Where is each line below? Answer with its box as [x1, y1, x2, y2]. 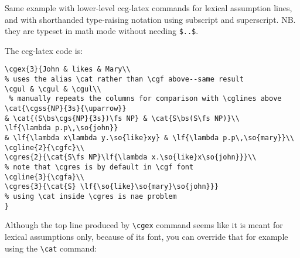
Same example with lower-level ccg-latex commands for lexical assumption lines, [5, 2, 292, 13]
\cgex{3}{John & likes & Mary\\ [5, 65, 131, 74]
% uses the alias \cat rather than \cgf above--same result [5, 75, 244, 84]
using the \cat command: [5, 242, 97, 254]
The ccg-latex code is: [5, 44, 83, 56]
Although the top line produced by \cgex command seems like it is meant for [5, 219, 283, 231]
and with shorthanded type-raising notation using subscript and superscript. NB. [5, 13, 296, 25]
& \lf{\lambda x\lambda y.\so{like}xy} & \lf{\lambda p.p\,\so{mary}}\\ [5, 134, 294, 142]
